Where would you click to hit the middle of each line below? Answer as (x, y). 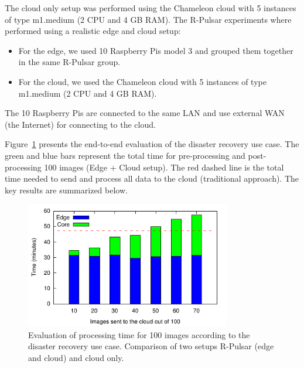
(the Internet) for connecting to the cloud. (80, 124)
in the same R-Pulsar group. (69, 62)
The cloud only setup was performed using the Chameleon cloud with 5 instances (151, 8)
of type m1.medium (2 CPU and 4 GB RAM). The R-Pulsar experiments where (148, 19)
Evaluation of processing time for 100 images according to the (139, 334)
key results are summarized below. (66, 190)
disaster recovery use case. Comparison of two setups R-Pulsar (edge (151, 346)
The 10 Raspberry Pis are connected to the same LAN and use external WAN (145, 113)
